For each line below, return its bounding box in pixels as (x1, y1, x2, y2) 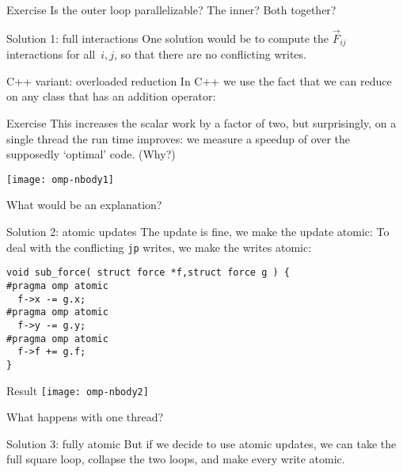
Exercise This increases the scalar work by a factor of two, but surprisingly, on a (6, 115, 397, 131)
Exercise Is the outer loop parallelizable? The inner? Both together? (6, 2, 336, 17)
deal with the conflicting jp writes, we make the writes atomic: (6, 238, 312, 255)
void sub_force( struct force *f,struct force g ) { (6, 267, 290, 279)
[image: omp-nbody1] (6, 173, 115, 185)
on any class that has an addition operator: (6, 88, 216, 105)
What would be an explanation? (6, 196, 162, 213)
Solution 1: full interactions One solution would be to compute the (6, 29, 329, 46)
